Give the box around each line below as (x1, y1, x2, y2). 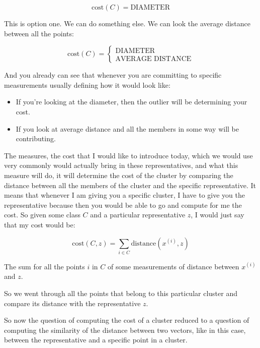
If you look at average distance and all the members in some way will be (16, 123, 239, 134)
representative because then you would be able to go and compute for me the (4, 199, 242, 210)
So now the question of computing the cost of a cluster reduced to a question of (4, 315, 249, 325)
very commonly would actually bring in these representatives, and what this (4, 160, 238, 170)
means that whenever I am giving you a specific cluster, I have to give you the (4, 190, 245, 200)
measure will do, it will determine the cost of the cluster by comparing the (4, 169, 233, 180)
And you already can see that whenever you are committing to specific (4, 70, 222, 80)
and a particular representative (90, 209, 186, 220)
